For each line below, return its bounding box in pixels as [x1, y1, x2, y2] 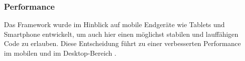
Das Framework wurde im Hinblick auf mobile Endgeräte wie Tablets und [4, 19, 225, 30]
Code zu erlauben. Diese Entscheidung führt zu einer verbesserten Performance [4, 38, 241, 48]
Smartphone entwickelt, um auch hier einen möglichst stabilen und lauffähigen [4, 29, 239, 39]
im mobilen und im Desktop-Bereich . [4, 48, 116, 58]
